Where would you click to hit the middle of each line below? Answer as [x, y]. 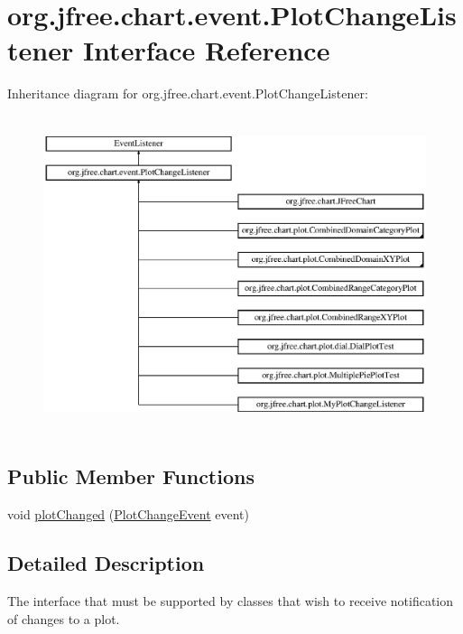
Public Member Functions [131, 476]
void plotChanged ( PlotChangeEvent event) [129, 514]
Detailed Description [106, 563]
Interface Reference [206, 50]
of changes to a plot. [64, 618]
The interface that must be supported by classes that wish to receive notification [231, 601]
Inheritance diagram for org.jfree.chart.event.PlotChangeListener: [188, 93]
